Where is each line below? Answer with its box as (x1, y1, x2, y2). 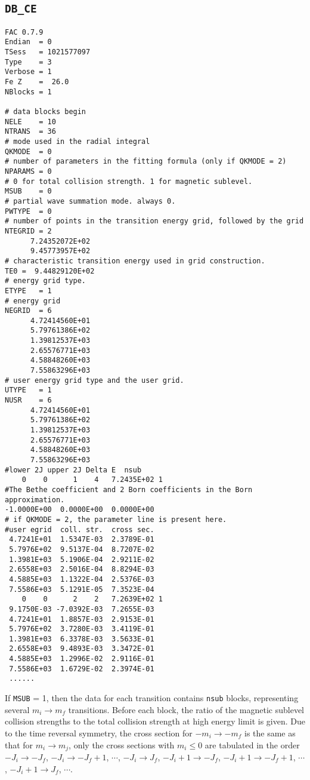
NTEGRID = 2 (5, 226, 52, 235)
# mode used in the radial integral (5, 137, 150, 146)
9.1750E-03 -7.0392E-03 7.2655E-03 (9, 604, 154, 613)
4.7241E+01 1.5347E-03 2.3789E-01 (9, 535, 154, 544)
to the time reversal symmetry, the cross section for (5, 726, 193, 739)
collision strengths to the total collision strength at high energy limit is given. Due (5, 715, 305, 727)
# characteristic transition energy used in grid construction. (5, 256, 265, 265)
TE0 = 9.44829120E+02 (5, 266, 95, 275)
